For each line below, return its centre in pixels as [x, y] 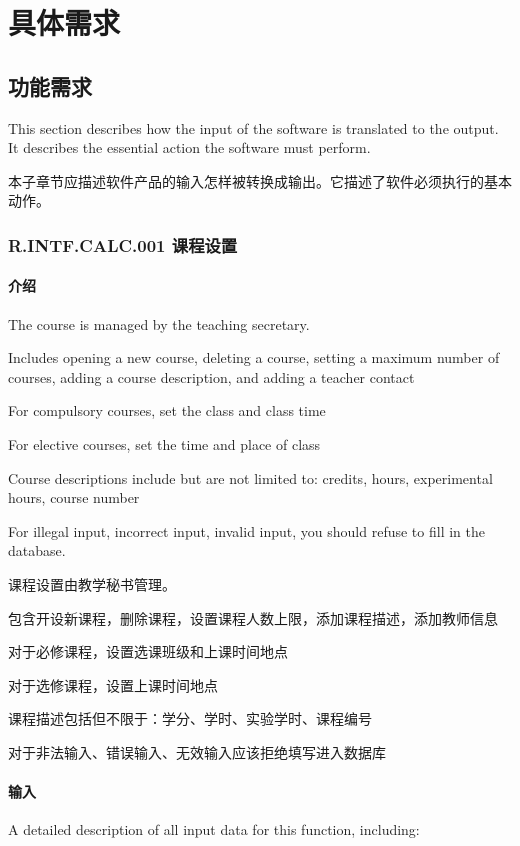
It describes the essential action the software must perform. [189, 147]
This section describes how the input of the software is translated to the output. [253, 127]
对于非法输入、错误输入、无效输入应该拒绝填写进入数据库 [197, 751]
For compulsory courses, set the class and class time [167, 410]
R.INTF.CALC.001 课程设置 [123, 244]
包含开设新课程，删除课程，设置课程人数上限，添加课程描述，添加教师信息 [253, 617]
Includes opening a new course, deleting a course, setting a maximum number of [254, 357]
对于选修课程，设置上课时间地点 [113, 684]
